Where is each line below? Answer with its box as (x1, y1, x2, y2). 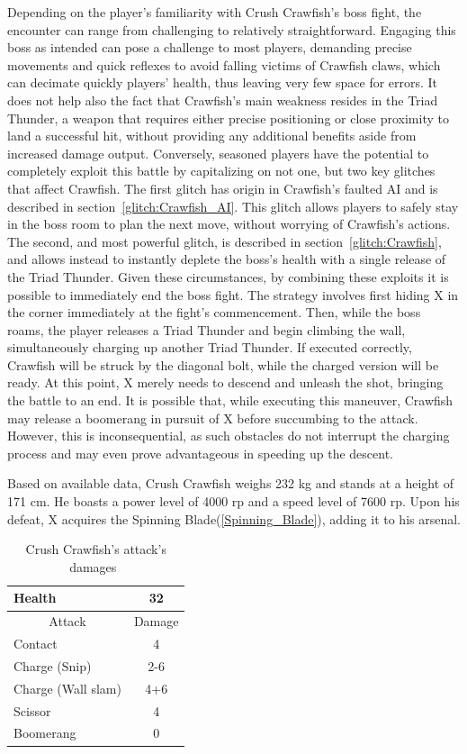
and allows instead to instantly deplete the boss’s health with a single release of (7, 250, 446, 268)
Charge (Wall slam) (13, 678, 121, 697)
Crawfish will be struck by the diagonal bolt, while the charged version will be (7, 355, 439, 374)
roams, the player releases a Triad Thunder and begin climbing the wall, (7, 320, 406, 339)
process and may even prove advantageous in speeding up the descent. (7, 443, 393, 462)
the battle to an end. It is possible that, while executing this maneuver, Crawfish (7, 391, 454, 410)
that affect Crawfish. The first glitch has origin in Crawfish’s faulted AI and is (7, 178, 438, 197)
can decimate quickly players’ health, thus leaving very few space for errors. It (7, 73, 438, 92)
